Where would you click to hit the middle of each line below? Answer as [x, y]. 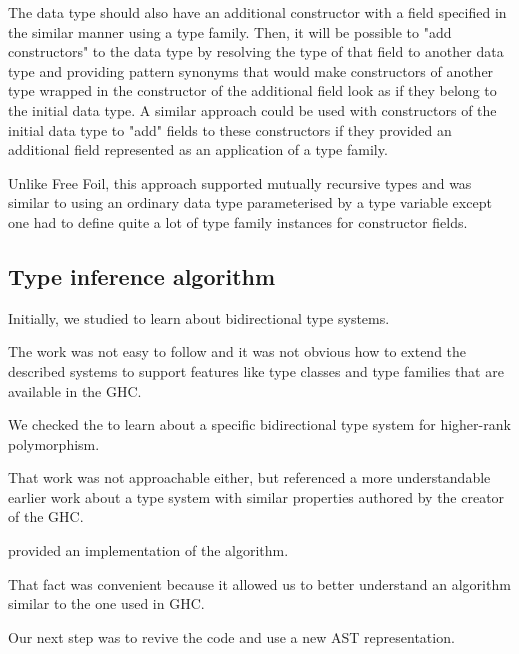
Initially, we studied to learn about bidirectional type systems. [199, 317]
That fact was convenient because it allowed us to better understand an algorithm [259, 583]
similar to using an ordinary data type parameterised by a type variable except [250, 202]
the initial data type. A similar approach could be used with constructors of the [252, 109]
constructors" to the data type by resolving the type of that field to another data [256, 51]
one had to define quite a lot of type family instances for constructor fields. [238, 221]
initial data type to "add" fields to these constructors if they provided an [230, 129]
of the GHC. [46, 516]
